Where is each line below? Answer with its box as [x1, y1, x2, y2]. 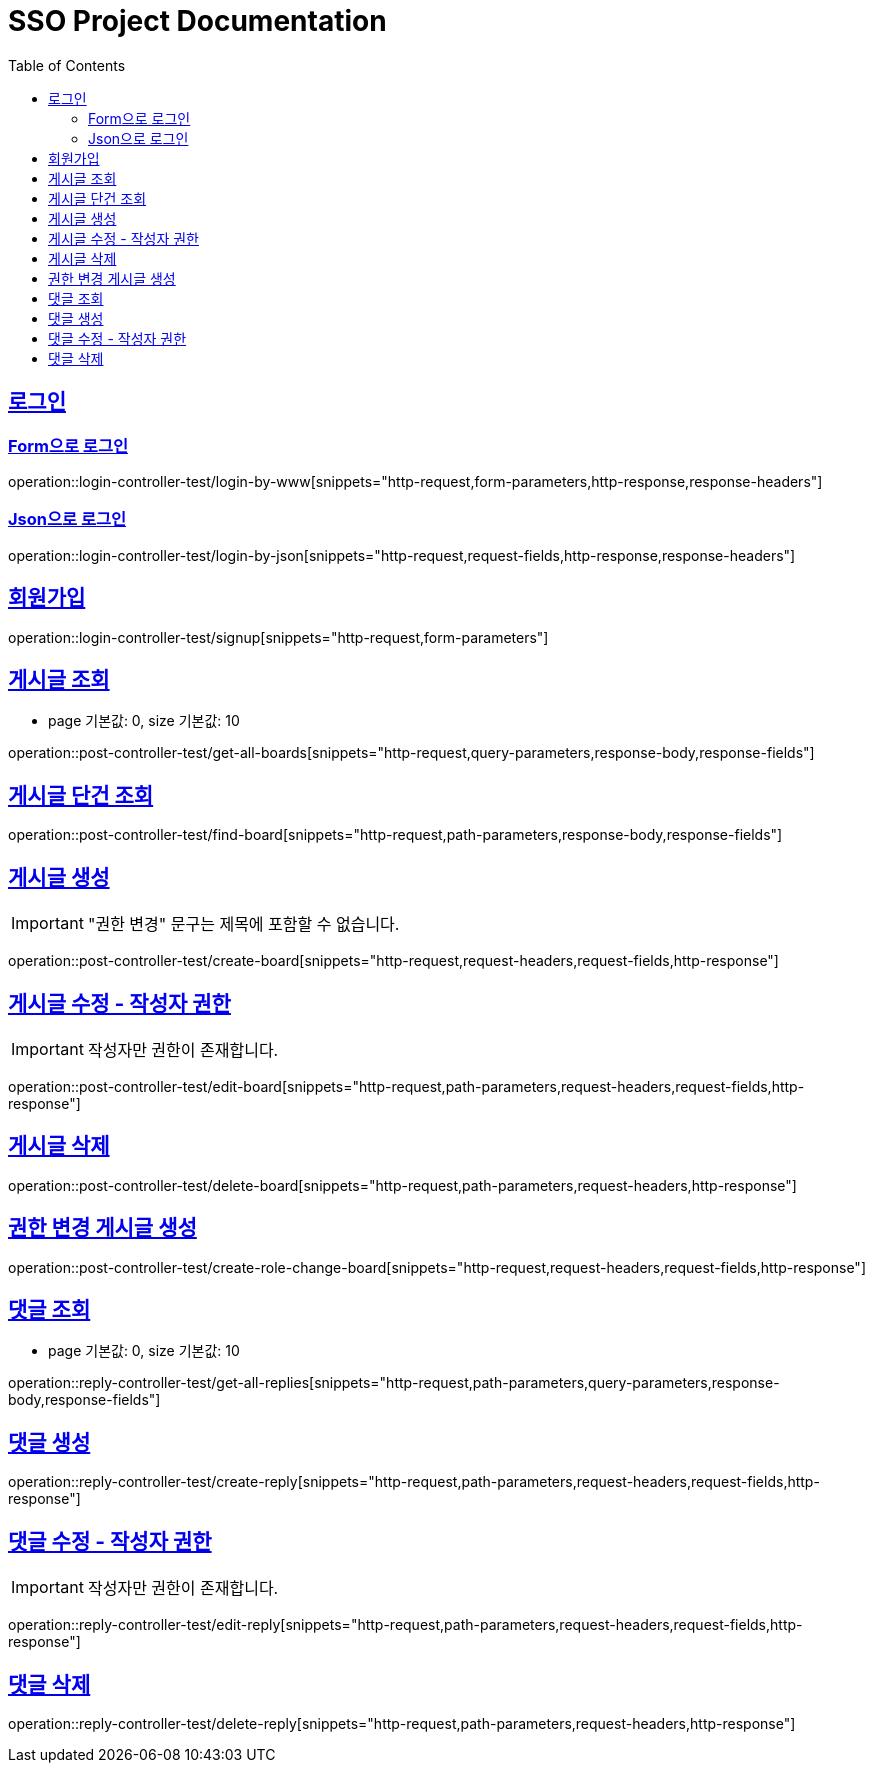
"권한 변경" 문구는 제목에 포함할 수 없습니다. [87, 914, 400, 935]
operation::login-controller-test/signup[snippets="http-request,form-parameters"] [8, 628, 549, 646]
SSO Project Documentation [8, 4, 387, 38]
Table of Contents [8, 56, 126, 74]
